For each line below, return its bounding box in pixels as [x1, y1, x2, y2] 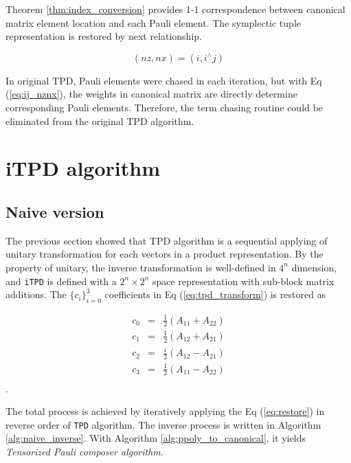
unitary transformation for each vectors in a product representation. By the [5, 247, 324, 261]
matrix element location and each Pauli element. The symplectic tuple [5, 15, 301, 30]
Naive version [5, 201, 104, 222]
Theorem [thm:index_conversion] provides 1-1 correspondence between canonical [5, 2, 346, 16]
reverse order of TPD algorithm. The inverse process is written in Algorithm [5, 417, 321, 431]
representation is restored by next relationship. [5, 29, 202, 43]
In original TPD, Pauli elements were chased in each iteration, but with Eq [5, 73, 322, 87]
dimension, [291, 260, 337, 274]
